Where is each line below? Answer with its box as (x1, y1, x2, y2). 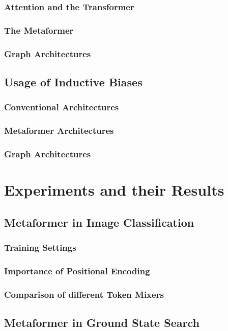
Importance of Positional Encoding (4, 264, 150, 277)
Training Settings (4, 241, 76, 253)
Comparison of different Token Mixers (4, 288, 164, 300)
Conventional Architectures (4, 101, 119, 113)
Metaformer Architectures (4, 124, 114, 137)
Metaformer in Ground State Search (4, 314, 199, 330)
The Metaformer (4, 23, 74, 36)
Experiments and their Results (4, 179, 224, 200)
